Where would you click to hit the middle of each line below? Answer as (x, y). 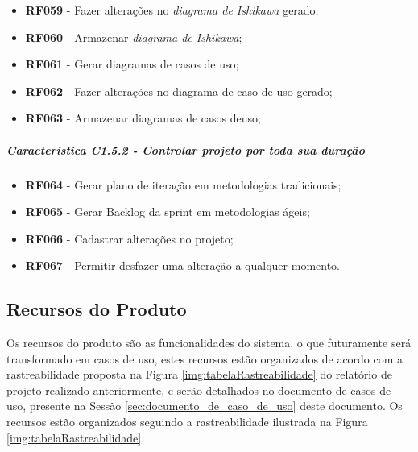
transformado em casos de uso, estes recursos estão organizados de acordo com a (205, 358)
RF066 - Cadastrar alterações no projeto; (129, 238)
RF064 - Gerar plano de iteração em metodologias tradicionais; (183, 184)
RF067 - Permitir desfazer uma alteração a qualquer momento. (182, 265)
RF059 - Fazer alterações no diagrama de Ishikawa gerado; (172, 10)
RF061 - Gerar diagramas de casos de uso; (132, 64)
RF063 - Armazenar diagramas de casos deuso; (143, 118)
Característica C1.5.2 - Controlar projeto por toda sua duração (186, 149)
